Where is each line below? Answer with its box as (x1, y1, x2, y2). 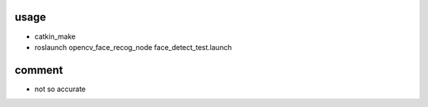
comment (14, 63, 63, 77)
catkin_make (34, 32, 76, 41)
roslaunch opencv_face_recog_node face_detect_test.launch (34, 42, 232, 52)
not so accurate (34, 84, 86, 94)
